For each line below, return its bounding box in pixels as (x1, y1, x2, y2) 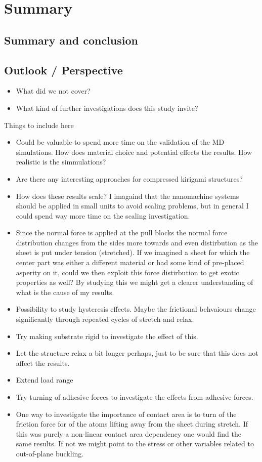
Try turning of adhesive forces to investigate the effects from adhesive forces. (16, 392, 253, 402)
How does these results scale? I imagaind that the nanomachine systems (16, 190, 239, 201)
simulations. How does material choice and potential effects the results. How (16, 146, 252, 157)
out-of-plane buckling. (16, 448, 84, 458)
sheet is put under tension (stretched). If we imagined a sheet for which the (16, 247, 250, 258)
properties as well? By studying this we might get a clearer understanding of (16, 277, 253, 287)
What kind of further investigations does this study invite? (16, 102, 198, 113)
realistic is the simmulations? (16, 156, 106, 167)
